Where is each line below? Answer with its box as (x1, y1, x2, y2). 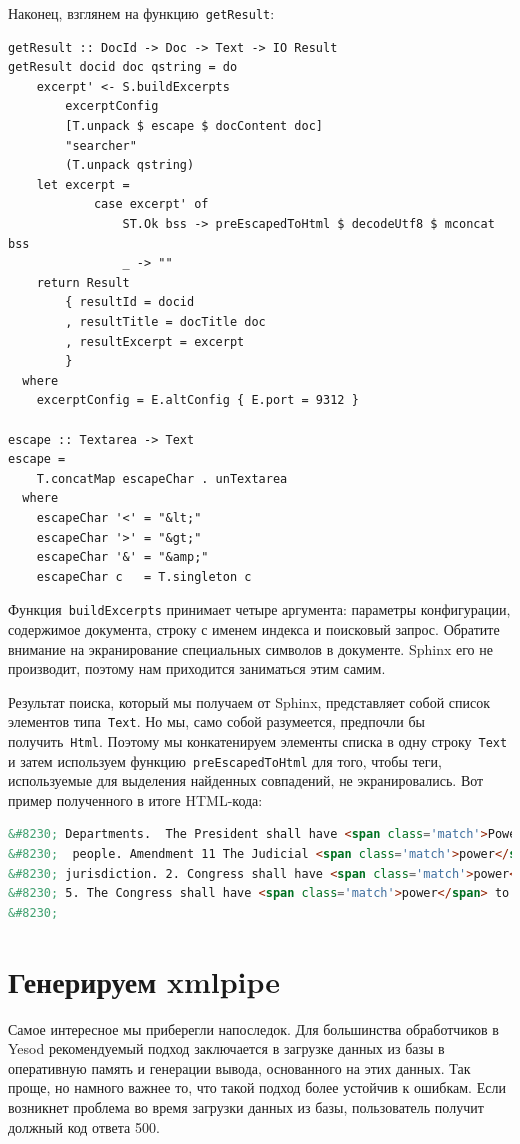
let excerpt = (36, 177, 130, 192)
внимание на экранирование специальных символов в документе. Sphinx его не (8, 638, 493, 659)
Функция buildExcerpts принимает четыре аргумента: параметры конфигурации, (8, 599, 511, 620)
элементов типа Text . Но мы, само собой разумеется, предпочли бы (8, 711, 425, 732)
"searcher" (65, 138, 137, 153)
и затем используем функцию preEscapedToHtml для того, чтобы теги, (8, 750, 442, 771)
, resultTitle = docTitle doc (65, 314, 266, 329)
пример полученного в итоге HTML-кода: (8, 789, 263, 810)
